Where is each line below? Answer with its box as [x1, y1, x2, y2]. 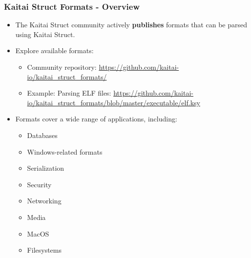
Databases [27, 130, 58, 140]
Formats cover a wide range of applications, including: [15, 114, 177, 124]
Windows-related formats [27, 146, 103, 157]
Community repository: [27, 62, 97, 72]
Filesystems [27, 245, 62, 255]
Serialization [27, 163, 64, 173]
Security [27, 179, 52, 189]
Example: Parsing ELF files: [27, 88, 111, 98]
